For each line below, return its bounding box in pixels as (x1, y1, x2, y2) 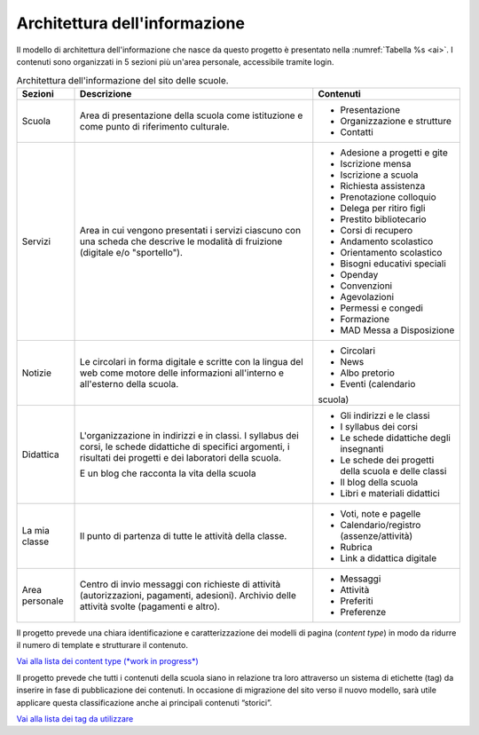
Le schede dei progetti (340, 454, 435, 466)
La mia (21, 524, 51, 536)
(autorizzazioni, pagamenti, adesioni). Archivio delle (80, 589, 296, 601)
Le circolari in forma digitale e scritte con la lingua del (80, 355, 303, 367)
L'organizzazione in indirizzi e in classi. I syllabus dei (80, 429, 299, 441)
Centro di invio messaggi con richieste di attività (80, 578, 281, 590)
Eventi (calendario (340, 377, 416, 390)
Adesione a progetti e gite (340, 146, 448, 159)
